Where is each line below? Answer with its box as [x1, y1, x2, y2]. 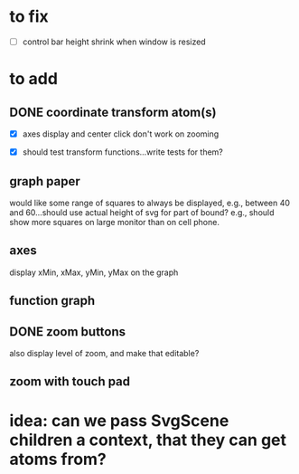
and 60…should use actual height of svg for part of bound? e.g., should [9, 206, 275, 218]
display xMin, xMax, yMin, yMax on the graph [9, 267, 179, 278]
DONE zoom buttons [9, 324, 126, 339]
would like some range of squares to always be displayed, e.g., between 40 [9, 197, 291, 208]
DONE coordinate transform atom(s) [9, 104, 217, 119]
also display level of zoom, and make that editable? [9, 347, 200, 358]
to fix [9, 6, 49, 27]
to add [9, 69, 59, 90]
